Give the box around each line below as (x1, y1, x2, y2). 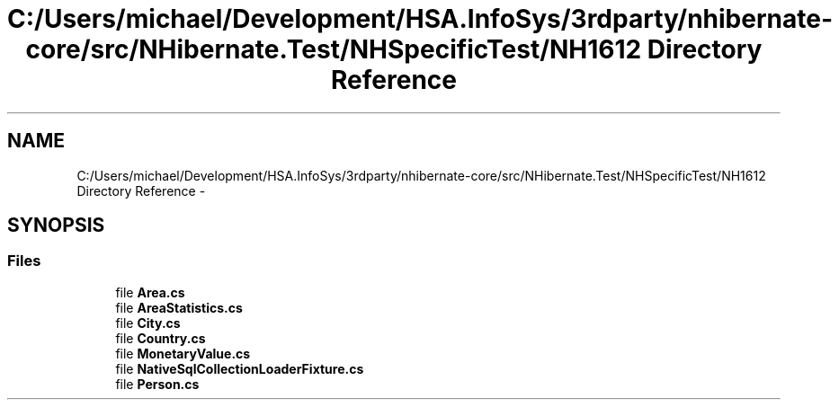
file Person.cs (115, 376, 200, 392)
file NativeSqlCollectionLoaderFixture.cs (115, 360, 364, 376)
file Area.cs (115, 284, 185, 300)
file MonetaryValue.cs (115, 345, 251, 361)
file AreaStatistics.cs (115, 299, 243, 315)
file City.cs (115, 314, 181, 331)
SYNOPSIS (7, 214, 105, 237)
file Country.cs (115, 330, 206, 346)
